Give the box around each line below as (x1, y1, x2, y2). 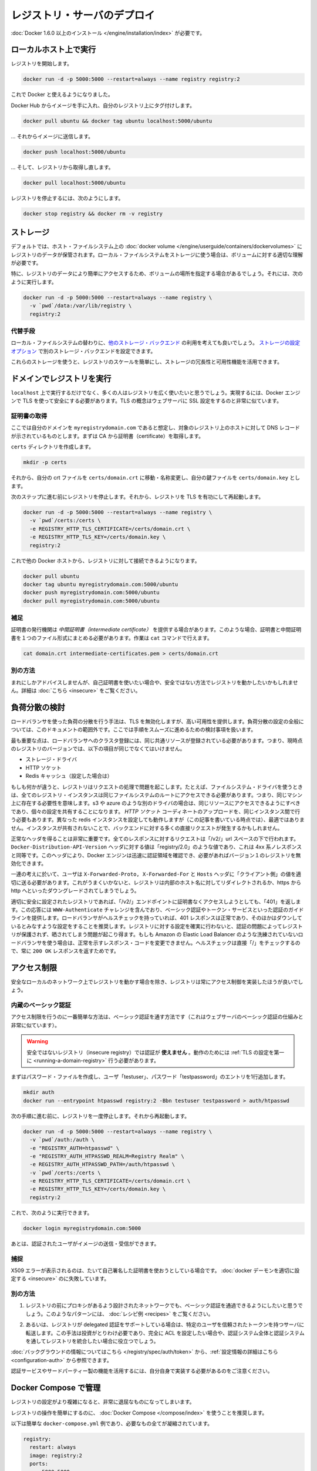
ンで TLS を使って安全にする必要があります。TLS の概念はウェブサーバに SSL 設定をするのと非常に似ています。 (11, 397, 282, 404)
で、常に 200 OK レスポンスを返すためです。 (11, 947, 120, 954)
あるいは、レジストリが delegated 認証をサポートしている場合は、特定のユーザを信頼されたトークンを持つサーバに (25, 1321, 305, 1328)
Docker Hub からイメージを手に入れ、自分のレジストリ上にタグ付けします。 (11, 102, 195, 109)
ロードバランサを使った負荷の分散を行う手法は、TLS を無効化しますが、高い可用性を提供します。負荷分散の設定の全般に (11, 718, 305, 725)
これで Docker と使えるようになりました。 (11, 91, 114, 98)
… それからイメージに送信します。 (11, 132, 94, 139)
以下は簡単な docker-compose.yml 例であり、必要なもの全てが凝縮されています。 (11, 1420, 213, 1427)
